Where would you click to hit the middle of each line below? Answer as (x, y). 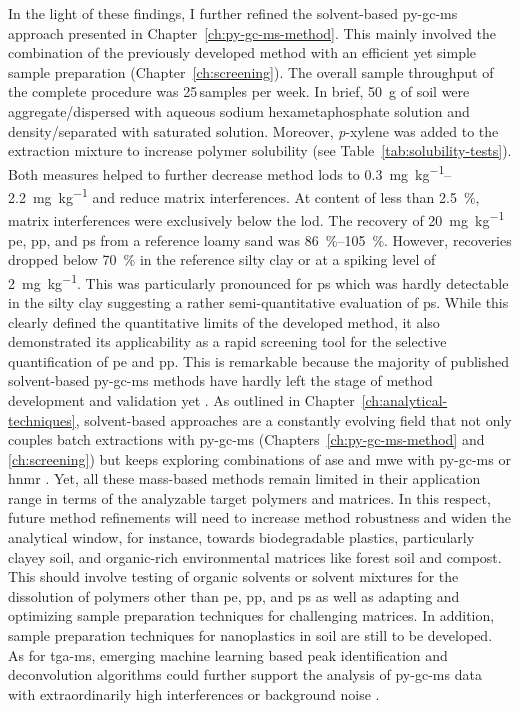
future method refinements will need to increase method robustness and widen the (259, 517)
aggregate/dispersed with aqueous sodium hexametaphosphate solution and (239, 110)
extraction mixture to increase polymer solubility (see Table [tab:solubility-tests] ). (260, 150)
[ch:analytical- (404, 399)
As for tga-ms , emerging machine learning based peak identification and (228, 654)
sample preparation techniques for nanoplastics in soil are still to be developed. (250, 635)
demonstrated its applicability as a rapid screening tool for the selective (227, 341)
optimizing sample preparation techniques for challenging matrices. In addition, (251, 615)
